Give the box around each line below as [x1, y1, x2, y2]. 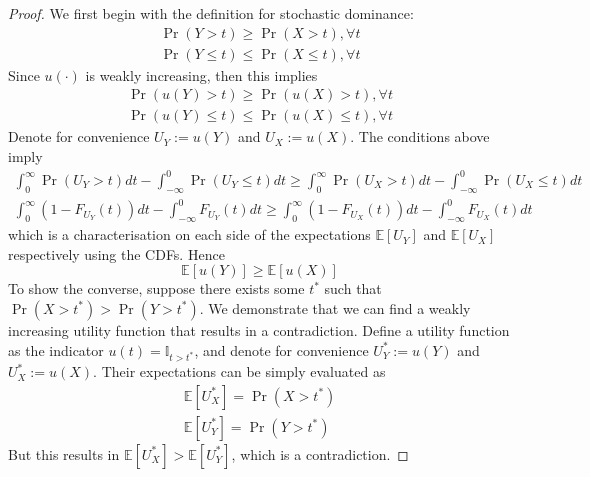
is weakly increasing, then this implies [85, 64, 318, 85]
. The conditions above [350, 126, 490, 147]
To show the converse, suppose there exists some [8, 278, 305, 299]
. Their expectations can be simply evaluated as [93, 361, 386, 382]
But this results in [8, 443, 120, 464]
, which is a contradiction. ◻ [231, 443, 409, 464]
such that [324, 278, 382, 299]
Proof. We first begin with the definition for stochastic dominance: [8, 3, 414, 23]
